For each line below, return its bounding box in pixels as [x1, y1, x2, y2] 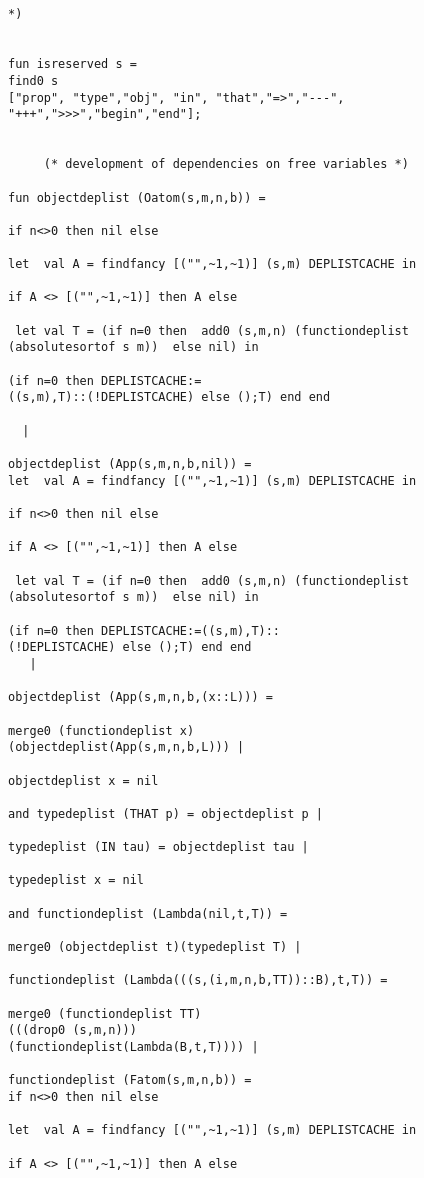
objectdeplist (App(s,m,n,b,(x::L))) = [8, 690, 273, 705]
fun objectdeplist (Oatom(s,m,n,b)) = [8, 190, 266, 205]
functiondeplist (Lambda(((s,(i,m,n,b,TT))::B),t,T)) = [8, 973, 388, 988]
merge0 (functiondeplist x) [8, 723, 195, 738]
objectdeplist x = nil [8, 773, 159, 788]
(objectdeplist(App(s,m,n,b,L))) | [8, 740, 245, 755]
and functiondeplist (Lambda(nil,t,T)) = [8, 906, 288, 921]
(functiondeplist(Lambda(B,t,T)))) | [8, 1040, 259, 1054]
